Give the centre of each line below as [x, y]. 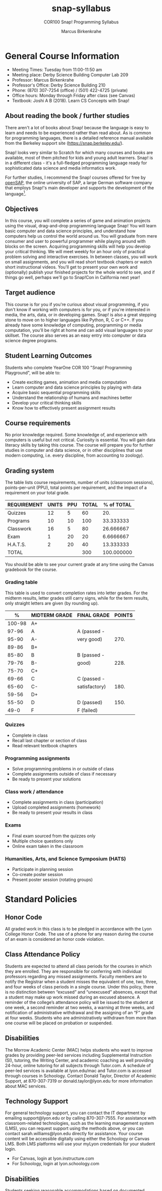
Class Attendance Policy [43, 955]
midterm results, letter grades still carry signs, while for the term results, [77, 598]
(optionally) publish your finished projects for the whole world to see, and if [80, 272]
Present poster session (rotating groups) [52, 880]
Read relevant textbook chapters [44, 745]
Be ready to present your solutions [46, 779]
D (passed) [90, 702]
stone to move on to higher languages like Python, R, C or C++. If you [74, 320]
